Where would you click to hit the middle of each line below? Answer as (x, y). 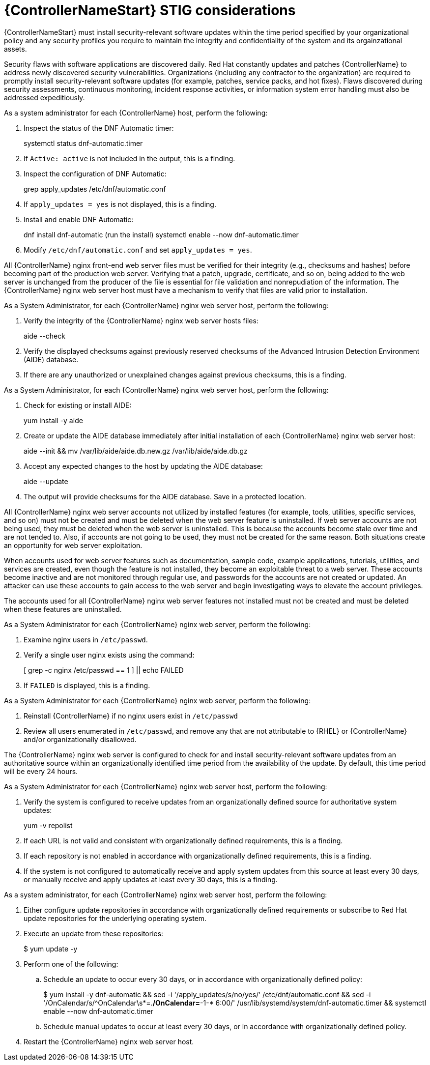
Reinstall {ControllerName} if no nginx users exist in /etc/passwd (131, 716)
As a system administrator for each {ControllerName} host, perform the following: (136, 113)
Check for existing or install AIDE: (78, 405)
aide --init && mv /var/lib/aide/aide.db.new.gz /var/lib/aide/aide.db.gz (136, 451)
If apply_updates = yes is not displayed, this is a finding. (120, 204)
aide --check (44, 336)
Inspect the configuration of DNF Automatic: (95, 173)
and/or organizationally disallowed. (80, 739)
